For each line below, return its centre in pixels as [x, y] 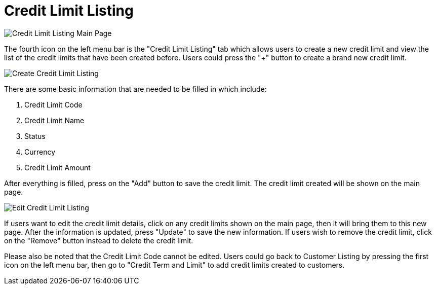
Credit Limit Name [54, 120]
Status [35, 136]
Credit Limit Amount [57, 167]
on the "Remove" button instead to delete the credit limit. [99, 240]
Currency [40, 152]
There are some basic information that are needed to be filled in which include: [135, 89]
